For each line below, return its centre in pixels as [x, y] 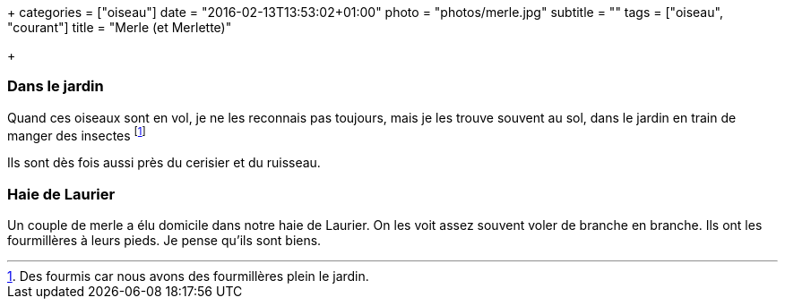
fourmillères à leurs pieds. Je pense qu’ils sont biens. [164, 241]
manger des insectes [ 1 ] [77, 134]
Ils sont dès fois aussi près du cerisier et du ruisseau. [164, 163]
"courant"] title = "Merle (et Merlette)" [120, 27]
